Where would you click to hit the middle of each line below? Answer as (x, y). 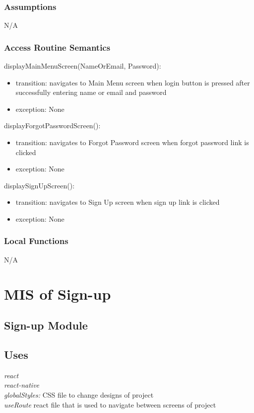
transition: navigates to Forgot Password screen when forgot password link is (132, 142)
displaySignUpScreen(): (39, 185)
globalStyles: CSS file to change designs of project (79, 394)
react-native (22, 385)
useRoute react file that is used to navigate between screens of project (110, 404)
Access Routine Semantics (57, 47)
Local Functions (36, 241)
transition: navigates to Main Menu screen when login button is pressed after (133, 82)
